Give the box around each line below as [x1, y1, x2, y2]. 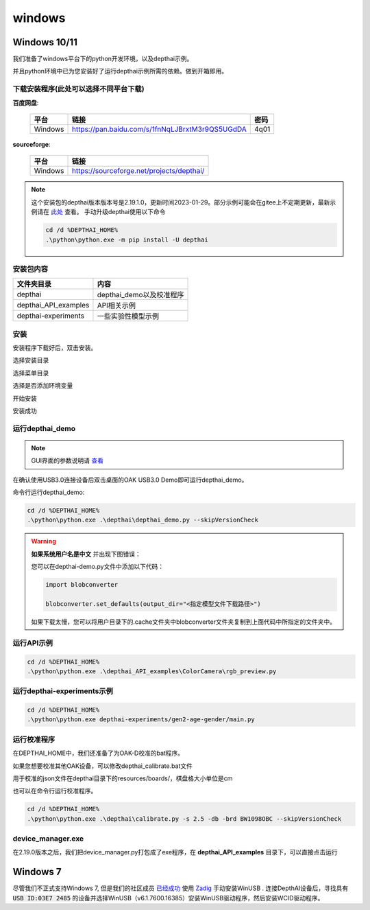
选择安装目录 [12, 356, 49, 364]
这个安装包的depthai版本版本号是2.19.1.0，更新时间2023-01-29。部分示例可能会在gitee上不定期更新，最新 [31, 198, 330, 206]
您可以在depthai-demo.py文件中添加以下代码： [31, 563, 164, 571]
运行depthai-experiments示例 [12, 686, 113, 696]
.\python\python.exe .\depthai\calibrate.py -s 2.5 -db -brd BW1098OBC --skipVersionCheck [27, 815, 342, 823]
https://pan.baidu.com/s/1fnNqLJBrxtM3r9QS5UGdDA [71, 124, 247, 134]
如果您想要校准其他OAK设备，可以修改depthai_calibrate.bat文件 [12, 762, 193, 770]
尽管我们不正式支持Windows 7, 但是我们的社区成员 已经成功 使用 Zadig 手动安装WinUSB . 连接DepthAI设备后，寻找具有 [12, 884, 349, 892]
